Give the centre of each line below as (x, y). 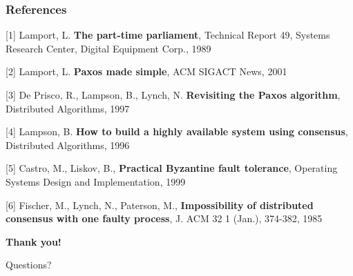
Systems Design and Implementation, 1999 (96, 181)
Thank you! (34, 241)
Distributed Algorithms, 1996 (68, 145)
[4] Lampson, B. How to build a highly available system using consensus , (177, 131)
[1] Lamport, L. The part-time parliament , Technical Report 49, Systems (168, 35)
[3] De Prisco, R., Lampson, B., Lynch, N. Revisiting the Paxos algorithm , (173, 95)
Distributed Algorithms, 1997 (68, 108)
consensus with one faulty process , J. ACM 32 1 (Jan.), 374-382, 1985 (164, 218)
